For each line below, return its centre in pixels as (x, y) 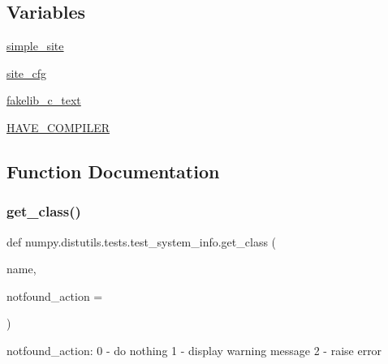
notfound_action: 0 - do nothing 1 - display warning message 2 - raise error (194, 350)
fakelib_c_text (44, 100)
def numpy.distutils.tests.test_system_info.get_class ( (142, 241)
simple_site (35, 46)
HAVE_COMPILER (58, 127)
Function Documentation (113, 171)
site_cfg (27, 73)
